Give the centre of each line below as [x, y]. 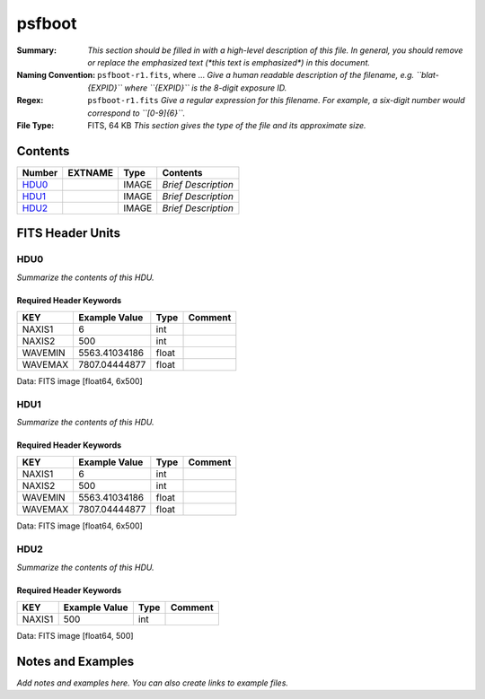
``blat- [428, 75]
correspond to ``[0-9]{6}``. [137, 113]
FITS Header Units [69, 233]
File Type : [35, 125]
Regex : [30, 100]
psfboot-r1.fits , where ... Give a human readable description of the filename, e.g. [256, 75]
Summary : [37, 50]
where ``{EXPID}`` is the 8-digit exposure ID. [206, 87]
